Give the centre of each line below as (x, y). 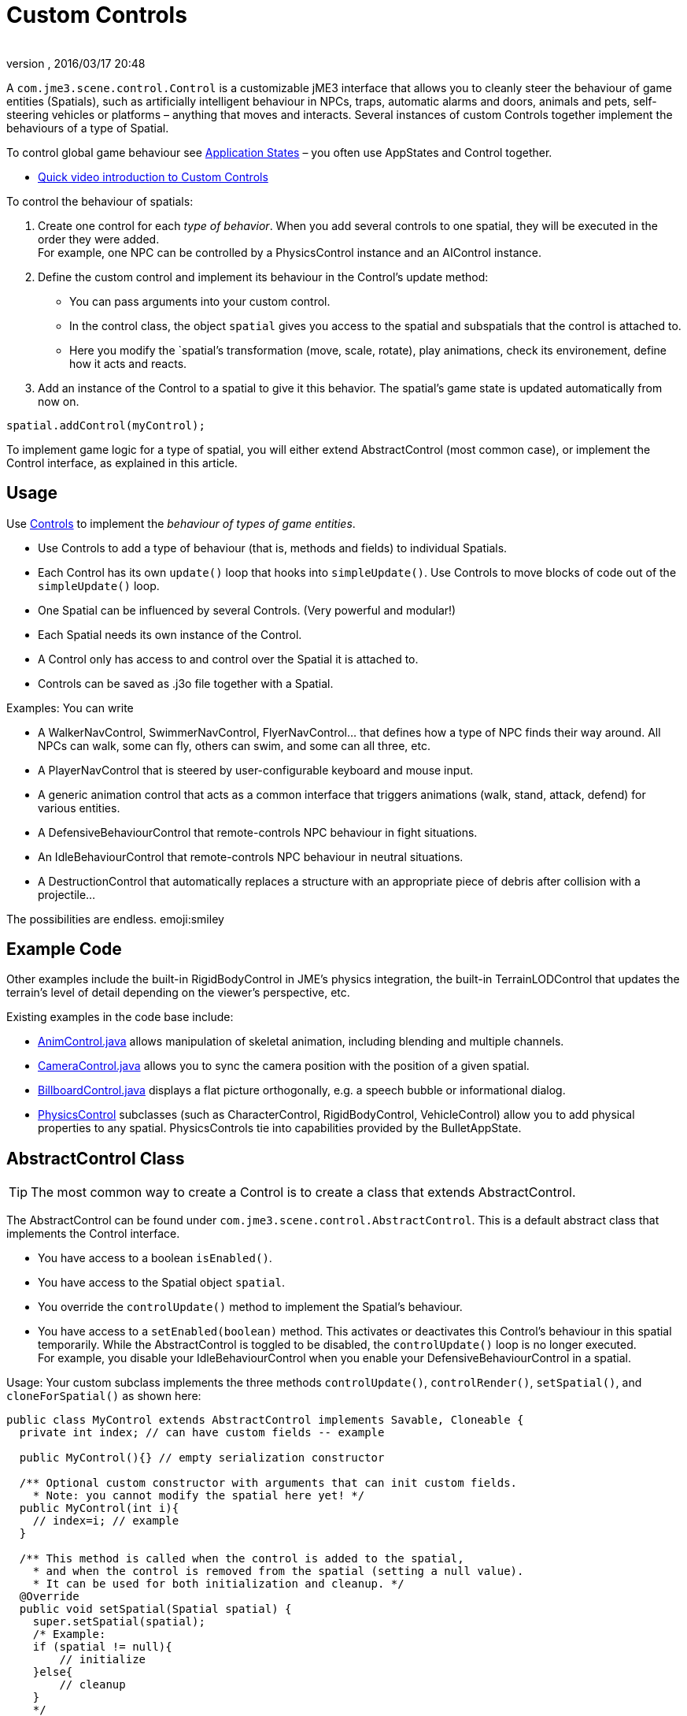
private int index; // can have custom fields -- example (202, 1433)
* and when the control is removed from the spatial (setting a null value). (278, 1571)
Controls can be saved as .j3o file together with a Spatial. (186, 683)
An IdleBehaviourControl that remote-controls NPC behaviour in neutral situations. (251, 856)
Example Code (64, 949)
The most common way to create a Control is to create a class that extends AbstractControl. (303, 1192)
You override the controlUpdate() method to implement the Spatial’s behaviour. (250, 1307)
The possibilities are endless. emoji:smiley (115, 919)
